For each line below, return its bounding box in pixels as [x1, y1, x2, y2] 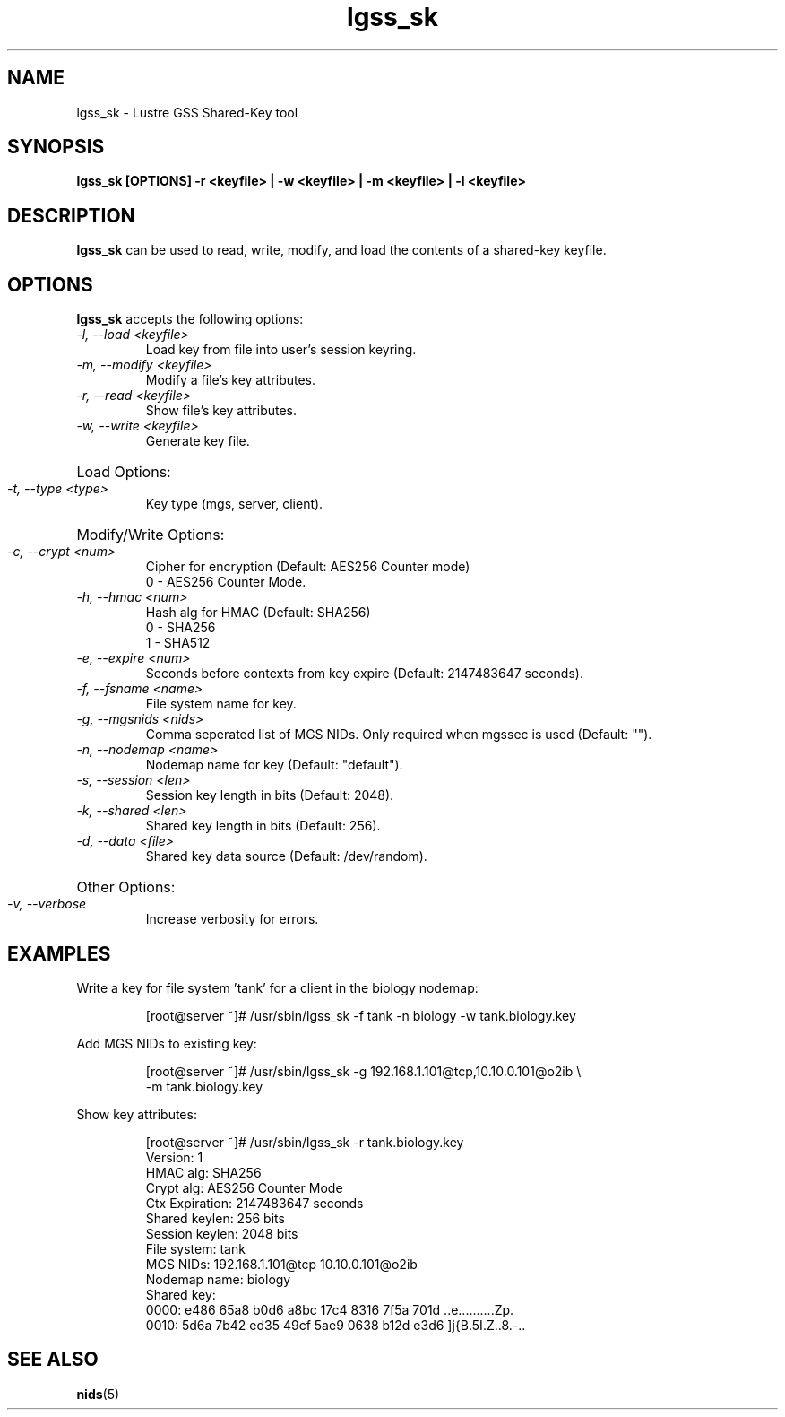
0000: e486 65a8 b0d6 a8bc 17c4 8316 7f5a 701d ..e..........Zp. [145, 1301, 514, 1317]
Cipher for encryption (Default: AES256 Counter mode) [145, 559, 470, 575]
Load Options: [76, 463, 171, 482]
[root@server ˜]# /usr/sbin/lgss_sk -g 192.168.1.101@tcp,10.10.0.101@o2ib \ [145, 1063, 582, 1079]
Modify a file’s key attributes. [145, 372, 316, 388]
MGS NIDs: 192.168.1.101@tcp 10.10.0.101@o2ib [145, 1256, 418, 1272]
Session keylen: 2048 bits [145, 1225, 298, 1241]
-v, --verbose [7, 896, 87, 912]
